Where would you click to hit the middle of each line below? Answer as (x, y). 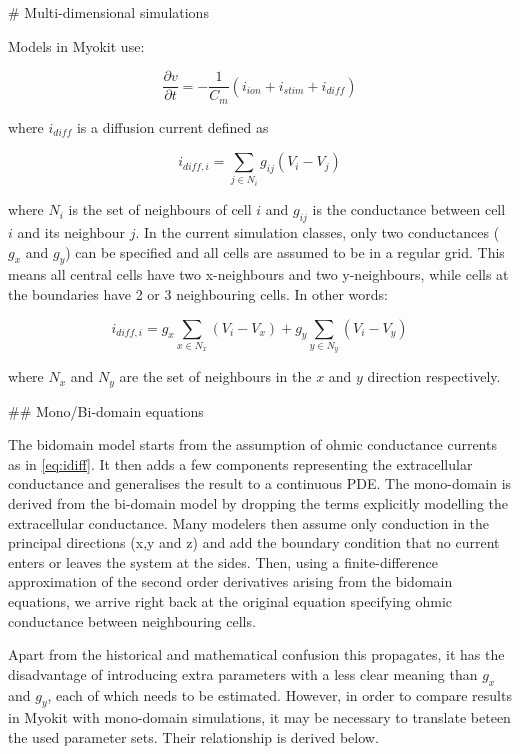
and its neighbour (71, 231)
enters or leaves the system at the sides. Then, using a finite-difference (223, 561)
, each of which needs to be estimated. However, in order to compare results (279, 694)
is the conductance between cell (409, 209)
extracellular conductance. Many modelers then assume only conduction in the (249, 522)
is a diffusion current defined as (172, 126)
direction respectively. (434, 376)
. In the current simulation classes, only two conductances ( (317, 231)
